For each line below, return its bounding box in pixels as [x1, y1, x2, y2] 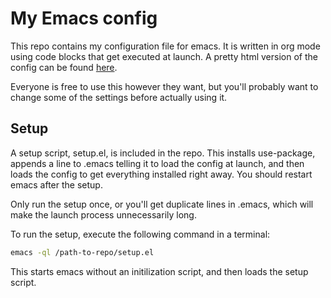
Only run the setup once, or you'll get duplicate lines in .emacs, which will [10, 198, 314, 210]
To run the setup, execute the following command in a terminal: [10, 228, 271, 240]
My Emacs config [10, 7, 158, 30]
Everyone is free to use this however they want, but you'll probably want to [10, 80, 319, 92]
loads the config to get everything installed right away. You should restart [10, 168, 313, 180]
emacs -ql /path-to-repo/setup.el [10, 247, 155, 257]
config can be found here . [10, 61, 118, 73]
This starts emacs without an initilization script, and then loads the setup [10, 265, 309, 277]
